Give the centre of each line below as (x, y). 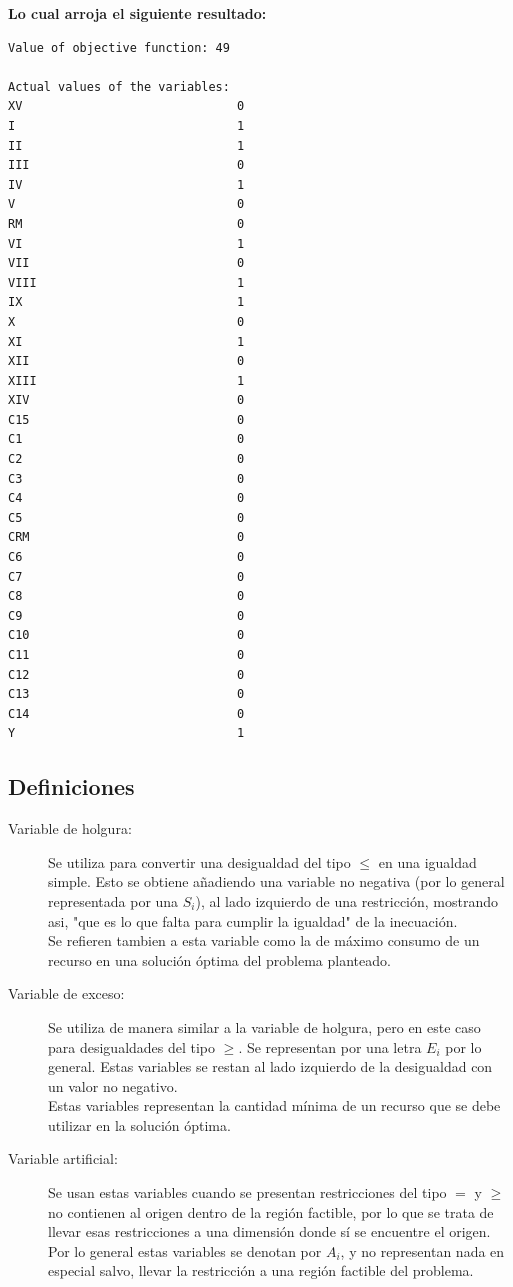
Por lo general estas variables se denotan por (185, 1250)
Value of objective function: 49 (119, 47)
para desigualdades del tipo (132, 1046)
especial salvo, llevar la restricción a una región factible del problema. (261, 1270)
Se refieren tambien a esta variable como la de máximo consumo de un (264, 940)
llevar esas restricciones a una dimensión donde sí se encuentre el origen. (269, 1231)
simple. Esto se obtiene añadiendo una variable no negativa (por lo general (276, 881)
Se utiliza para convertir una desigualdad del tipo (199, 861)
